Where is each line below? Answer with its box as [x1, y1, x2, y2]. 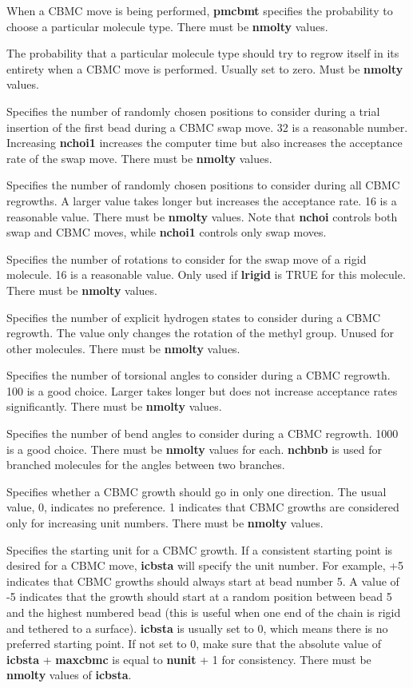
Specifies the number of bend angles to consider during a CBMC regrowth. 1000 [6, 425, 399, 442]
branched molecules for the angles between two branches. [6, 456, 285, 473]
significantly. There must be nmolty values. [6, 398, 222, 415]
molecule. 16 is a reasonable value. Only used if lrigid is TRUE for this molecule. [6, 266, 406, 283]
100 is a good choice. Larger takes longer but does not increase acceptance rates [6, 382, 398, 399]
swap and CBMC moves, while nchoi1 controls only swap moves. [6, 224, 327, 241]
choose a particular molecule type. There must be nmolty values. [6, 18, 328, 34]
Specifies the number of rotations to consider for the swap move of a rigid [6, 250, 367, 267]
